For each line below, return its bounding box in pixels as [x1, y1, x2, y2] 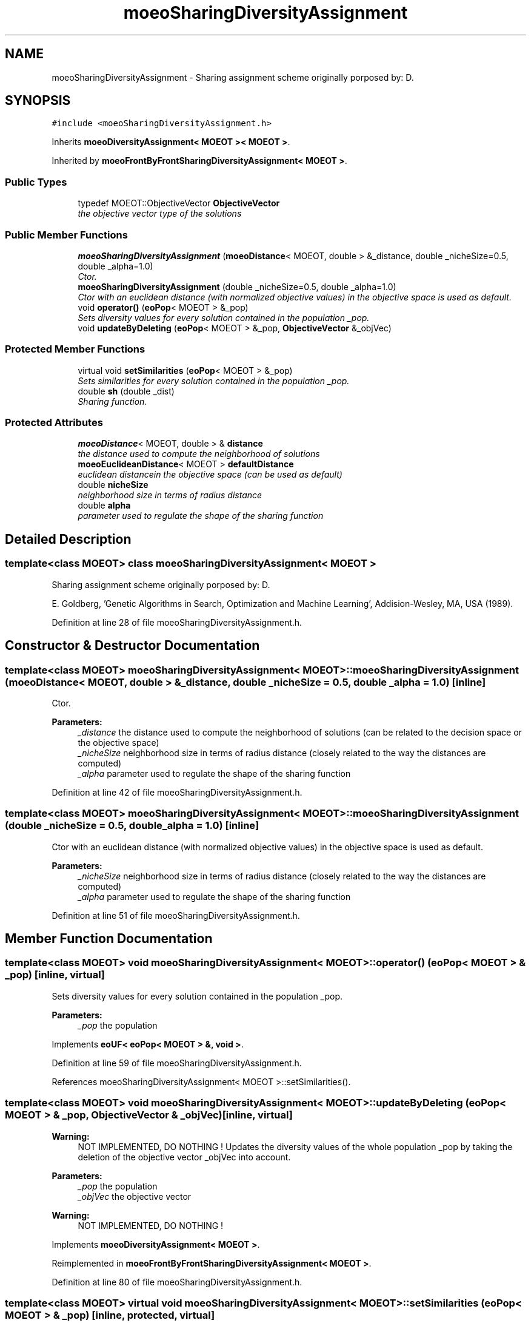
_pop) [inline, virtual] [5, 969, 105, 981]
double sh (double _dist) [78, 385, 175, 396]
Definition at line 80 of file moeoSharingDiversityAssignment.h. [52, 1276, 302, 1287]
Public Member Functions [5, 228, 128, 241]
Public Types [5, 175, 67, 188]
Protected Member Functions [5, 343, 145, 356]
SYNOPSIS [5, 93, 71, 109]
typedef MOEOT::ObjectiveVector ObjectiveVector [78, 198, 280, 209]
